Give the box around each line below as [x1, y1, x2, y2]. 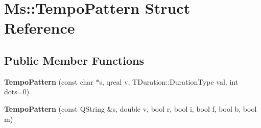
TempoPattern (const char [4, 76, 93, 87]
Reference [4, 17, 75, 38]
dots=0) [4, 86, 30, 97]
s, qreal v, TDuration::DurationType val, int [99, 76, 239, 87]
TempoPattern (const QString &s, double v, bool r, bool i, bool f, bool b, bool [4, 103, 257, 114]
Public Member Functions [4, 52, 144, 68]
